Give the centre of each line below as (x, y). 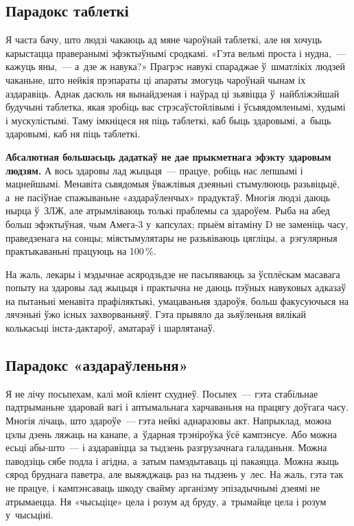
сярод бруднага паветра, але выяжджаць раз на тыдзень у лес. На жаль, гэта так (175, 474)
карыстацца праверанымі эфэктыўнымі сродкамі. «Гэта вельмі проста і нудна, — (176, 53)
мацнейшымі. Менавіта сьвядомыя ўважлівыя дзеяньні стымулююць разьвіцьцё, (173, 184)
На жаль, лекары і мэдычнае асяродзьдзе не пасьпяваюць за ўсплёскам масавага (173, 274)
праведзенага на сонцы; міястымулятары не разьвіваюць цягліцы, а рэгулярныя (172, 237)
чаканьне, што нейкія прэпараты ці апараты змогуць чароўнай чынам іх (156, 79)
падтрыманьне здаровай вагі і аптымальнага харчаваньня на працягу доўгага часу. (177, 407)
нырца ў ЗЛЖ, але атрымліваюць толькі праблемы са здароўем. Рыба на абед (168, 210)
